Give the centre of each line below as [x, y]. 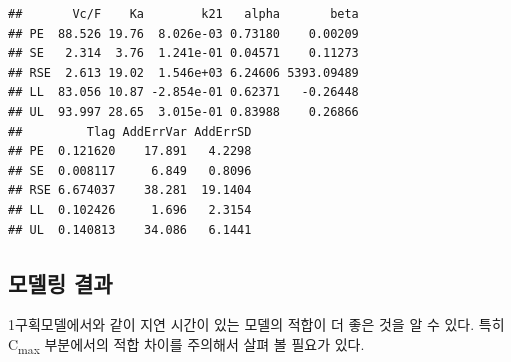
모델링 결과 [60, 282]
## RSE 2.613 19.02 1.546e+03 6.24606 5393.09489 [183, 72]
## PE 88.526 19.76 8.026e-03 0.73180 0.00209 [183, 33]
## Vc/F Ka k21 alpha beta [183, 14]
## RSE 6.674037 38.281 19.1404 [130, 190]
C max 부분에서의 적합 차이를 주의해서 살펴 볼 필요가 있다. [186, 345]
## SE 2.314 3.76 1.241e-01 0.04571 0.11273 [183, 53]
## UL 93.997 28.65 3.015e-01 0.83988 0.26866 [183, 111]
